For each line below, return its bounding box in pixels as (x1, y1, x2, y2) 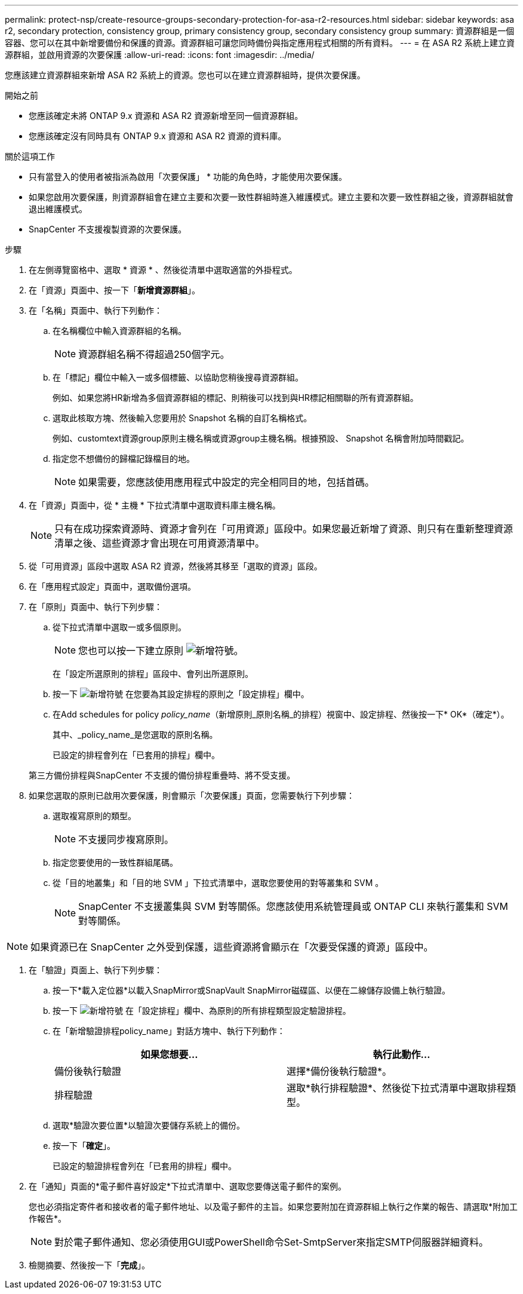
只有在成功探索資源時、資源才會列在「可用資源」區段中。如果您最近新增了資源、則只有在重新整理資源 (54, 523, 513, 535)
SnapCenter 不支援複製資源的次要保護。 (29, 224, 187, 234)
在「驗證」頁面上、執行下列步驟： (29, 965, 162, 975)
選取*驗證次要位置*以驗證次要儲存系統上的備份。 (53, 1120, 245, 1130)
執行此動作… (373, 1048, 430, 1060)
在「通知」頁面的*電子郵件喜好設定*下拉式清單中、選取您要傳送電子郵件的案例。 (29, 1181, 347, 1191)
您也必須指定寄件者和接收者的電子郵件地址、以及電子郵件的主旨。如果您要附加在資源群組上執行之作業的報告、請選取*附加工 (29, 1201, 518, 1212)
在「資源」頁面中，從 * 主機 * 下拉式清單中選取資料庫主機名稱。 (29, 500, 281, 510)
